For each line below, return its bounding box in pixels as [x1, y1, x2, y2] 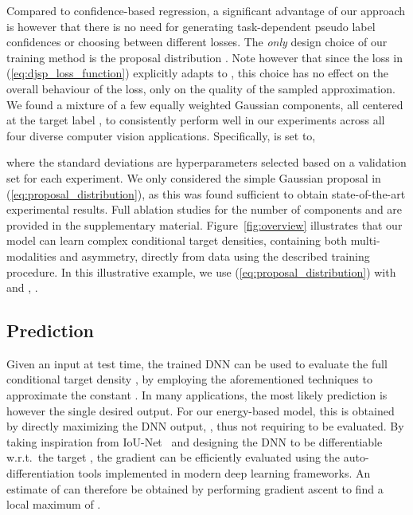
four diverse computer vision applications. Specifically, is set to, [6, 127, 316, 143]
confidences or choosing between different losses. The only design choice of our [6, 33, 388, 50]
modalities [6, 247, 56, 264]
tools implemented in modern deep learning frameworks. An [78, 465, 371, 482]
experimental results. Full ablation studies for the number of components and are [6, 201, 403, 218]
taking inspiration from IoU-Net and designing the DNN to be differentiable [6, 433, 383, 450]
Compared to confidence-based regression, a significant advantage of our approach [6, 2, 406, 18]
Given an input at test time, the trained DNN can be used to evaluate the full [6, 355, 388, 372]
